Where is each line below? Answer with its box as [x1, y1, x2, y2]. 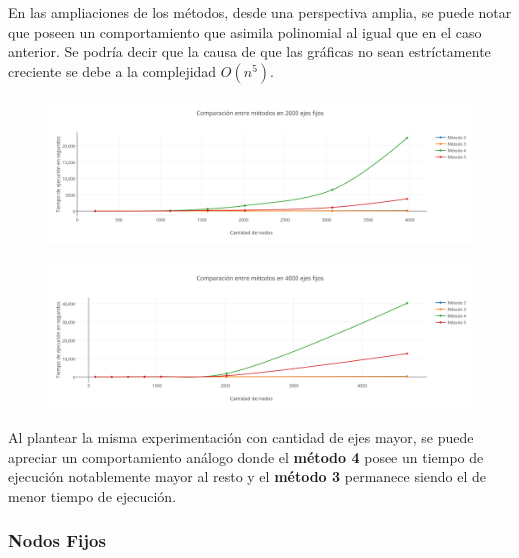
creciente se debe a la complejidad [8, 60, 217, 81]
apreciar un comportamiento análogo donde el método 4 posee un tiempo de [8, 446, 484, 467]
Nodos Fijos [8, 528, 106, 553]
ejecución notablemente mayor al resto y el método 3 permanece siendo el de [8, 466, 487, 487]
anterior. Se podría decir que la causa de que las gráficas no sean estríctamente [8, 41, 491, 62]
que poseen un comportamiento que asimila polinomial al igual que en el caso [8, 21, 482, 42]
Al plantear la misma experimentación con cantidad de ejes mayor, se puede [8, 427, 474, 448]
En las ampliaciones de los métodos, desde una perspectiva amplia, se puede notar [8, 2, 512, 22]
